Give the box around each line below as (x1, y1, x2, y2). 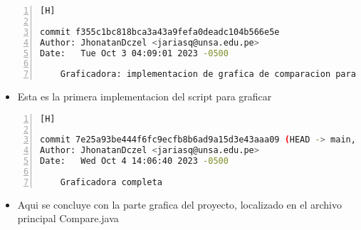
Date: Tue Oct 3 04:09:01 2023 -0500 (40, 48, 229, 58)
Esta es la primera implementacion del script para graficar (17, 89, 272, 104)
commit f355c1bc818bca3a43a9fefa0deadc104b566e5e (40, 26, 280, 37)
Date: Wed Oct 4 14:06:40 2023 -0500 (40, 156, 229, 167)
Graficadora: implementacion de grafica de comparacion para (60, 69, 356, 80)
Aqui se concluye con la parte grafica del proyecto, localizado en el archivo (17, 197, 342, 211)
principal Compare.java (17, 211, 119, 226)
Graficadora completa (60, 177, 162, 187)
